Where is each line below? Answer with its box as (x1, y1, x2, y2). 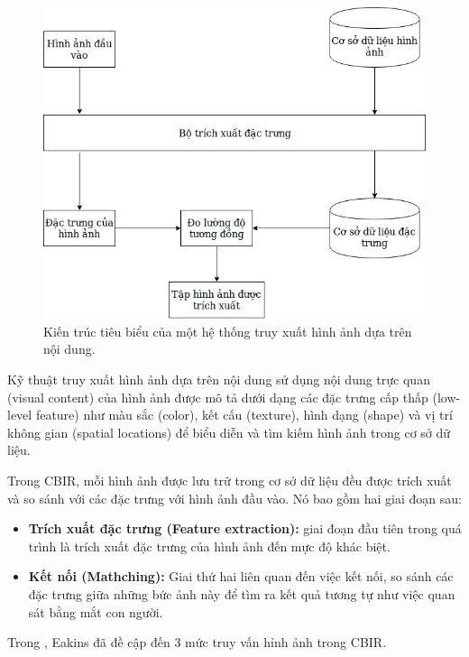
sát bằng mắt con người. (28, 602, 163, 621)
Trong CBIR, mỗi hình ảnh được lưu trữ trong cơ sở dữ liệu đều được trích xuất (7, 471, 452, 490)
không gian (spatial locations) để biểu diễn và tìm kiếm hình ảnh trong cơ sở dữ (7, 422, 451, 441)
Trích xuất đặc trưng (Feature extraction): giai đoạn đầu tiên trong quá (28, 519, 462, 538)
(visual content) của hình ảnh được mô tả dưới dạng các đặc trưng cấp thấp (7, 387, 428, 406)
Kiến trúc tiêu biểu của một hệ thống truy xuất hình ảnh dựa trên (43, 321, 412, 340)
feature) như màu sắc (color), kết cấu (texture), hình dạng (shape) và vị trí (35, 405, 453, 424)
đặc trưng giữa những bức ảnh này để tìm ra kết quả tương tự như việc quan (28, 585, 455, 603)
